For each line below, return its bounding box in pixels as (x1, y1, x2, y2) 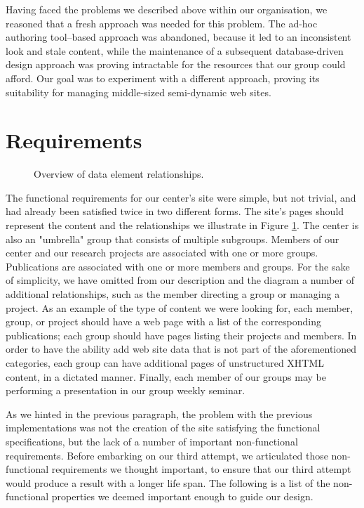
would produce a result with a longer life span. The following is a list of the (6, 475, 330, 490)
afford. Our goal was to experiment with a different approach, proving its (6, 70, 320, 85)
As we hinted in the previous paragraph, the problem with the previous (6, 406, 313, 421)
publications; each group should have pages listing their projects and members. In (6, 327, 357, 342)
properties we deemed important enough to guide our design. (51, 489, 314, 504)
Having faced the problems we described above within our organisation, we (6, 2, 328, 16)
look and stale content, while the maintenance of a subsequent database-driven (6, 43, 344, 58)
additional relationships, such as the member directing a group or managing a (6, 287, 340, 301)
